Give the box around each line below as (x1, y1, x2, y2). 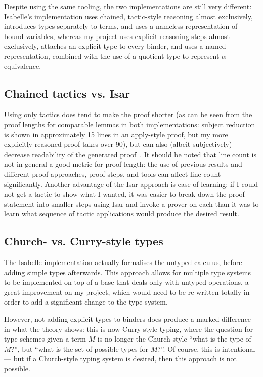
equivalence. (4, 60, 41, 71)
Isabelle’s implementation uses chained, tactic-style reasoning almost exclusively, (4, 11, 253, 21)
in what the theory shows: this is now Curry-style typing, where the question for (4, 323, 253, 334)
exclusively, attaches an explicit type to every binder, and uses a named (4, 41, 226, 51)
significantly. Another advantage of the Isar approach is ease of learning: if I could (4, 178, 258, 189)
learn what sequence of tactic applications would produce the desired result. (4, 208, 239, 219)
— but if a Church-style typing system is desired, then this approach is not (4, 353, 237, 364)
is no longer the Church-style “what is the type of (97, 333, 251, 344)
